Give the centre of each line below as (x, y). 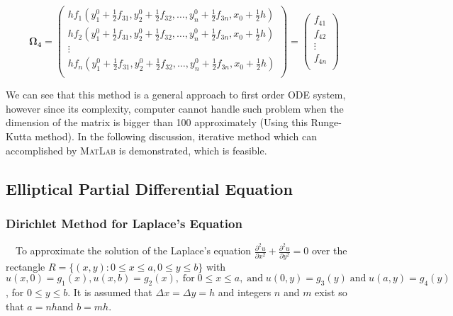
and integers (245, 292)
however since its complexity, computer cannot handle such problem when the (175, 108)
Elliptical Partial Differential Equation (149, 188)
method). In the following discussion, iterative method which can (176, 136)
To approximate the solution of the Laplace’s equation (133, 250)
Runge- (326, 122)
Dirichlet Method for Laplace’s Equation (124, 223)
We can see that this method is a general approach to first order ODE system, (176, 95)
